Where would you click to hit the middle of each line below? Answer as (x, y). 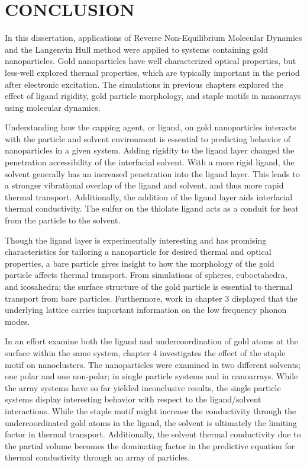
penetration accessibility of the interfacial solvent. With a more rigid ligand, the (150, 162)
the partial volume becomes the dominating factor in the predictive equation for (150, 445)
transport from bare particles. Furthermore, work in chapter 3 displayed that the (151, 298)
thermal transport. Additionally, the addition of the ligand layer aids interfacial (149, 196)
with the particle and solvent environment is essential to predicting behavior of (148, 138)
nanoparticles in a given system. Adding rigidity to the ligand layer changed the (150, 150)
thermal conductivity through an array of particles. (97, 457)
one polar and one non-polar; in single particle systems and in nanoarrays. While (151, 376)
